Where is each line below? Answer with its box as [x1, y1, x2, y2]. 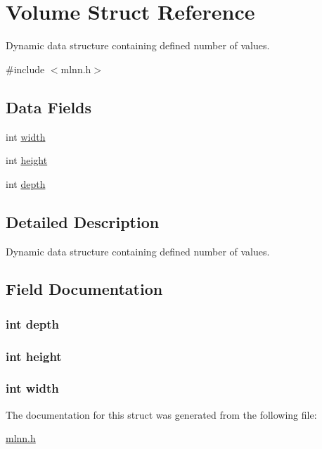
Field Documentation [6, 278, 163, 300]
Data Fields [6, 96, 92, 118]
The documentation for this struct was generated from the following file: [6, 407, 317, 422]
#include [6, 61, 45, 76]
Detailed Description [6, 210, 160, 232]
